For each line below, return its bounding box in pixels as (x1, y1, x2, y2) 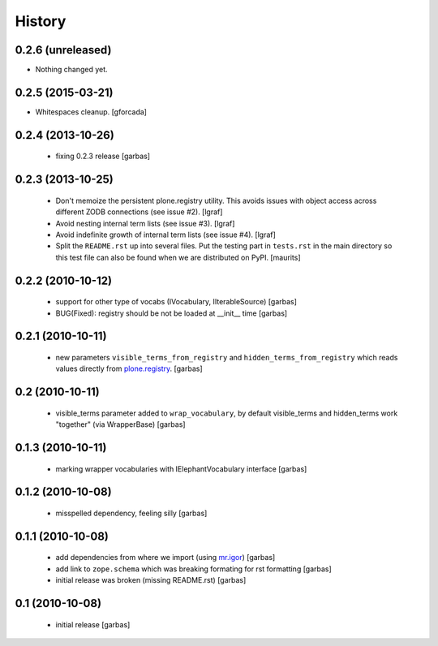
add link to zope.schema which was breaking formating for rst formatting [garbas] (55, 564, 332, 574)
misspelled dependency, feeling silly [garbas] (55, 508, 208, 518)
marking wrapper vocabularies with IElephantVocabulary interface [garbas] (55, 463, 307, 474)
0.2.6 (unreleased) (15, 43, 112, 57)
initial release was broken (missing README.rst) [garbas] (55, 575, 247, 585)
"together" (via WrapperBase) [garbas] (55, 420, 186, 429)
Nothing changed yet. (35, 65, 109, 75)
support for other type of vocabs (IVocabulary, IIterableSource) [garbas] (55, 297, 298, 307)
